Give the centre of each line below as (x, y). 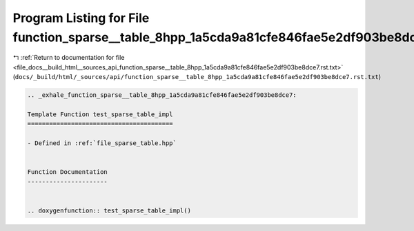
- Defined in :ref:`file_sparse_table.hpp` (102, 143)
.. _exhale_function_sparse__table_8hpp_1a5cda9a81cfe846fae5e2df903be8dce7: (162, 95)
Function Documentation (68, 172)
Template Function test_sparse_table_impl (100, 114)
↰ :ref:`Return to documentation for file (69, 58)
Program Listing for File (81, 18)
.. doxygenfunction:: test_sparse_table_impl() (109, 210)
